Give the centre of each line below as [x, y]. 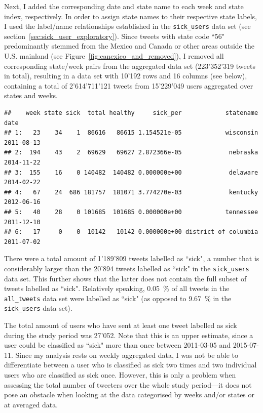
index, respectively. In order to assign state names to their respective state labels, [130, 16]
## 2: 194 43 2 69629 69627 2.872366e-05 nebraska [131, 153]
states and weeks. [31, 95]
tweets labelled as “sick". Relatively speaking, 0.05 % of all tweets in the [117, 288]
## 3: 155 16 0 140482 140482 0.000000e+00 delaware [131, 172]
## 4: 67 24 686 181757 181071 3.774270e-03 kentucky [131, 192]
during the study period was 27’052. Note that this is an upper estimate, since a [129, 335]
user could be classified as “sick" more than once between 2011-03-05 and [118, 345]
